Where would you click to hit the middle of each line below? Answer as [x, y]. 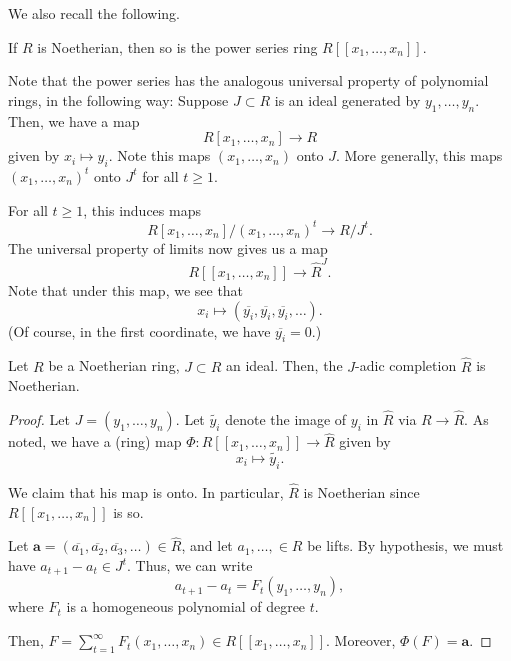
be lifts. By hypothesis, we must [405, 545]
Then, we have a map [74, 120]
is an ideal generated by [347, 99]
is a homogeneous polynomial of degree [186, 606]
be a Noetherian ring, [114, 365]
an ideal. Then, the [284, 365]
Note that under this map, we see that [126, 289]
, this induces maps [142, 209]
